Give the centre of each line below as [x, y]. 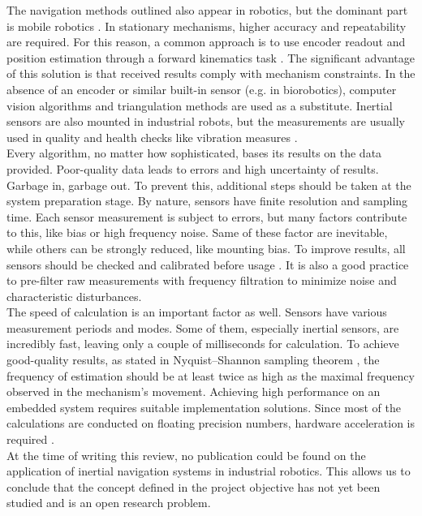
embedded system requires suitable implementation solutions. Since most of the [204, 407]
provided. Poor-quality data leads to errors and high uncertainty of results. [193, 168]
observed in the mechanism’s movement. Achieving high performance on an [194, 391]
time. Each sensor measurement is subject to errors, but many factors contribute [207, 216]
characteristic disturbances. [74, 296]
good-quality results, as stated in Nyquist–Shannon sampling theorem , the [193, 360]
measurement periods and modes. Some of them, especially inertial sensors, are [203, 327]
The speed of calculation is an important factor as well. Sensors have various [197, 312]
